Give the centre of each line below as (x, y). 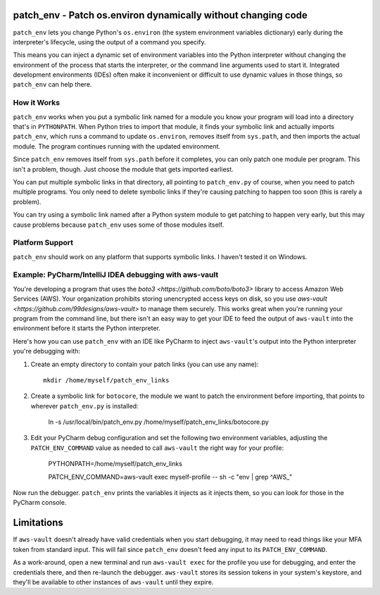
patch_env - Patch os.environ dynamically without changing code (160, 15)
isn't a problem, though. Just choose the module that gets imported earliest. (123, 169)
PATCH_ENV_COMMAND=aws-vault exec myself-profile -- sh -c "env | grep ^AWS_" (170, 477)
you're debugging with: (47, 351)
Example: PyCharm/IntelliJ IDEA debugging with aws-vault (116, 275)
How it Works (36, 103)
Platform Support (43, 243)
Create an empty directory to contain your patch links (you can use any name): (145, 364)
